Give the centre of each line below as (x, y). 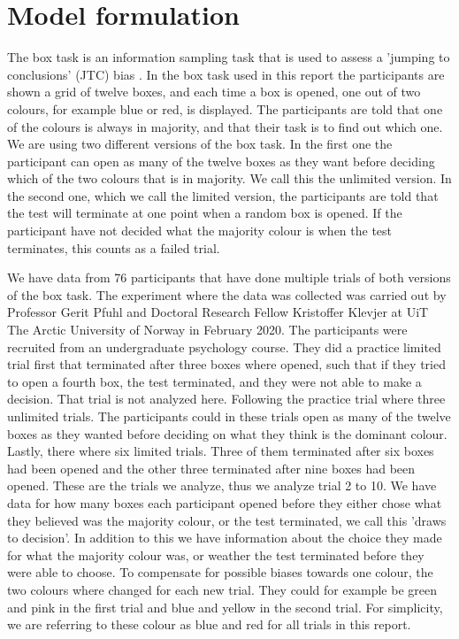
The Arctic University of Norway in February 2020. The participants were (207, 330)
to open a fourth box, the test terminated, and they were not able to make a (214, 381)
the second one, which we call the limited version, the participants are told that (223, 195)
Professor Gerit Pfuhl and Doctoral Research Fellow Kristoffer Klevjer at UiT (218, 312)
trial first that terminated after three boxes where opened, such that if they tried (226, 364)
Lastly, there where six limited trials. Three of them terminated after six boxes (221, 451)
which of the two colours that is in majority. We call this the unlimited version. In (229, 178)
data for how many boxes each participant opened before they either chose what (225, 502)
